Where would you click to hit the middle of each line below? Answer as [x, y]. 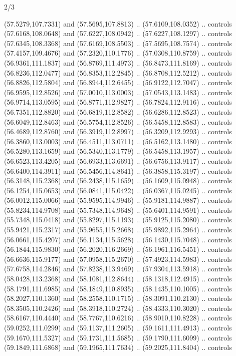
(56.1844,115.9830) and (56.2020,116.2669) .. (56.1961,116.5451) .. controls [118, 249]
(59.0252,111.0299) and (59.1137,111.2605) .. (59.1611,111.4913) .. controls [118, 327]
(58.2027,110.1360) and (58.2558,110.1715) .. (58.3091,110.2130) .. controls [118, 298]
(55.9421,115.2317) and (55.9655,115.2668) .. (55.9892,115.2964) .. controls [118, 230]
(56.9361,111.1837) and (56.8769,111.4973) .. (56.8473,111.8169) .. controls [118, 62]
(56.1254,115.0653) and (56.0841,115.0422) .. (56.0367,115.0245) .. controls [118, 190]
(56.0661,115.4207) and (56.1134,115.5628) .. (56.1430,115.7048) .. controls [118, 239]
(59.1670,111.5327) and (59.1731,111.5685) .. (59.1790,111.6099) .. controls [118, 337]
